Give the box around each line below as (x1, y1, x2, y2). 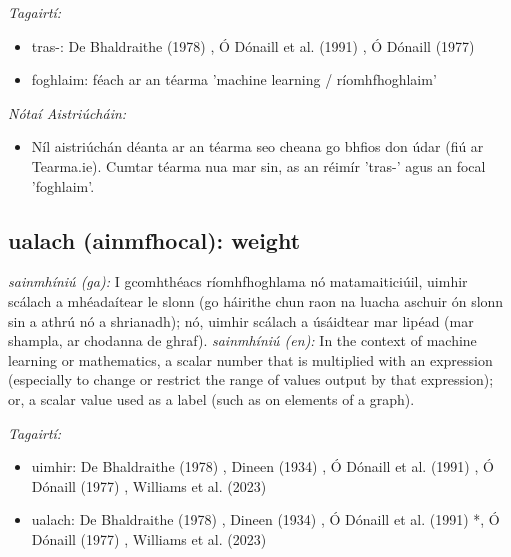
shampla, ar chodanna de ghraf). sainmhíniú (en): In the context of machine (8, 330, 477, 351)
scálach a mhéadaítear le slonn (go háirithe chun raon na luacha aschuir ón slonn (8, 290, 504, 311)
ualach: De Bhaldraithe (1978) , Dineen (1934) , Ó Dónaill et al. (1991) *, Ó (31, 509, 500, 530)
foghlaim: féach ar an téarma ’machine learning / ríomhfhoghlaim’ (31, 69, 437, 90)
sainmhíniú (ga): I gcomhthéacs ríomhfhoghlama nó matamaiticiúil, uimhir (8, 271, 468, 292)
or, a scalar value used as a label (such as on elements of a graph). (8, 388, 415, 409)
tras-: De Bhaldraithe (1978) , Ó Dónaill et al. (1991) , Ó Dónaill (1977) (31, 35, 475, 56)
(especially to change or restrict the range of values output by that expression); (8, 369, 494, 390)
